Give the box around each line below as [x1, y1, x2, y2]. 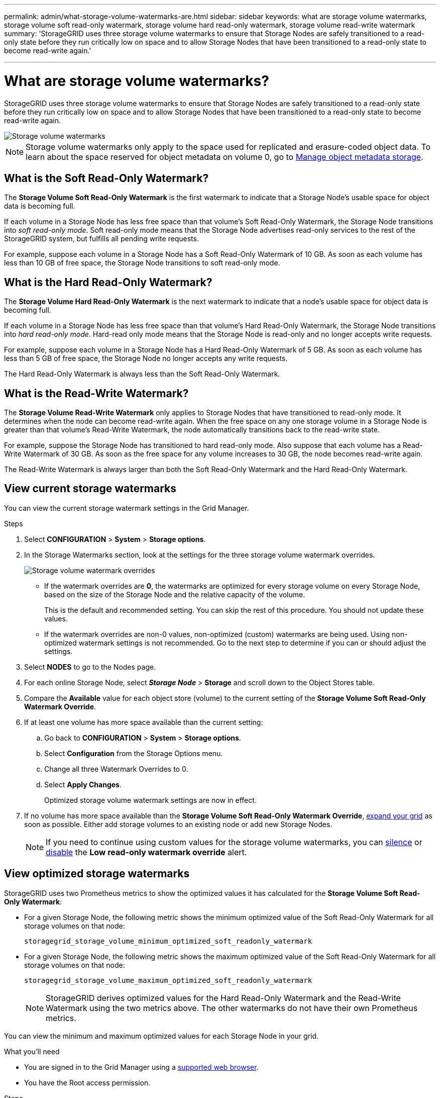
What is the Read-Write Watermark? [4, 387, 189, 400]
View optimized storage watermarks [4, 867, 190, 880]
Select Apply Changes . [44, 780, 122, 789]
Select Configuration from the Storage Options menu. [44, 749, 223, 758]
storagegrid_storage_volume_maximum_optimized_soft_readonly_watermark [24, 976, 312, 984]
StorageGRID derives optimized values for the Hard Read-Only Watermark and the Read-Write [46, 992, 401, 1003]
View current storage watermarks [4, 482, 177, 495]
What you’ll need [4, 1047, 60, 1056]
